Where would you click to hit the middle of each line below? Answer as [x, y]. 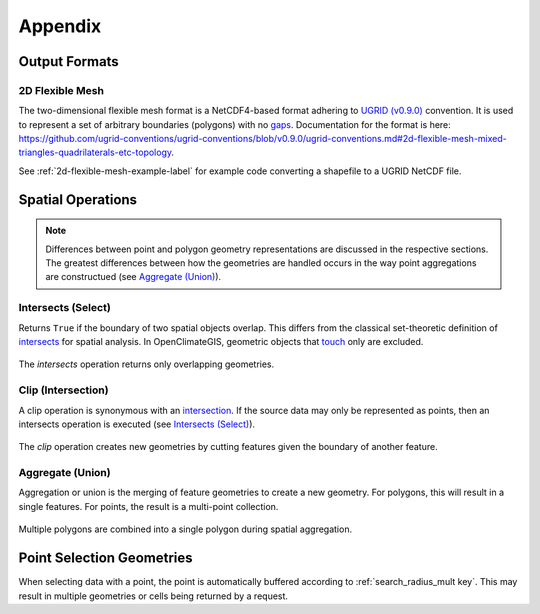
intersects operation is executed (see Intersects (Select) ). [136, 424]
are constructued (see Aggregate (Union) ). [133, 277]
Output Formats [68, 61]
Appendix [60, 26]
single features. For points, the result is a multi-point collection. [148, 506]
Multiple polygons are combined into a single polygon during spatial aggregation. [185, 529]
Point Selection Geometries [105, 558]
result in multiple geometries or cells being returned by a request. [153, 596]
